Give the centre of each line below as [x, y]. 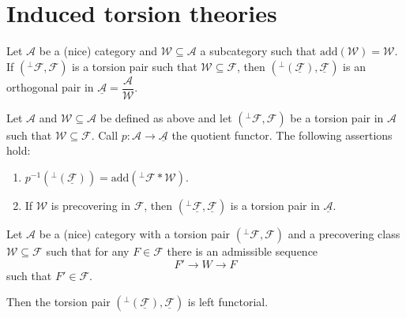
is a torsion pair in [275, 205]
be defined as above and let [166, 117]
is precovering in [90, 205]
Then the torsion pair [58, 302]
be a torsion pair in [337, 117]
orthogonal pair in [50, 87]
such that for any [88, 251]
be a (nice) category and [98, 51]
